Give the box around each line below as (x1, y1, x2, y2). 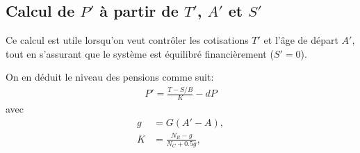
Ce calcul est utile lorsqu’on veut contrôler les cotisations (6, 33, 249, 47)
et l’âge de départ (263, 33, 338, 47)
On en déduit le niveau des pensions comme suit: (6, 70, 214, 84)
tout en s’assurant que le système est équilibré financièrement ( (6, 46, 274, 61)
